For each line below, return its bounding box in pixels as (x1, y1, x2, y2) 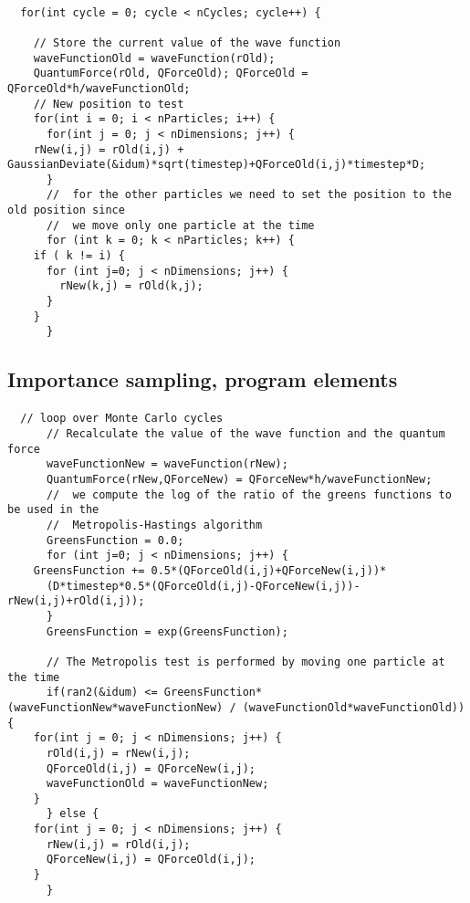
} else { (46, 807, 99, 821)
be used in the (7, 503, 99, 517)
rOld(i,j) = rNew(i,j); (46, 746, 191, 760)
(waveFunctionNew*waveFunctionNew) (7, 700, 224, 714)
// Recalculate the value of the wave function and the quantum (46, 427, 445, 441)
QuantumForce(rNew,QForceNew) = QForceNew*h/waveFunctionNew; (46, 473, 433, 487)
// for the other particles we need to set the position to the (46, 188, 452, 202)
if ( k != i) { (33, 249, 125, 263)
